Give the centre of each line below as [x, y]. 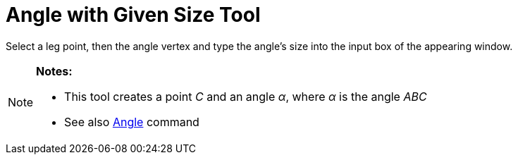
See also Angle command [132, 122]
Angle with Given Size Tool [133, 15]
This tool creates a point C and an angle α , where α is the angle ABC [246, 96]
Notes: [54, 71]
